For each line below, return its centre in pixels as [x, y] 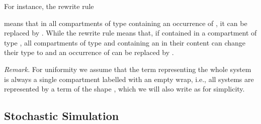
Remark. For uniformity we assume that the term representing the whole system [128, 69]
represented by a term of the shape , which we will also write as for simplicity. [124, 89]
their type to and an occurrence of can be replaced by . [89, 52]
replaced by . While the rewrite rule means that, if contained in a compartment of [130, 33]
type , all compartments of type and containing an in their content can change [125, 42]
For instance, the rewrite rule [49, 6]
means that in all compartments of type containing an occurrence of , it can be [126, 23]
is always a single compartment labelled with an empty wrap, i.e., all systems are [129, 79]
